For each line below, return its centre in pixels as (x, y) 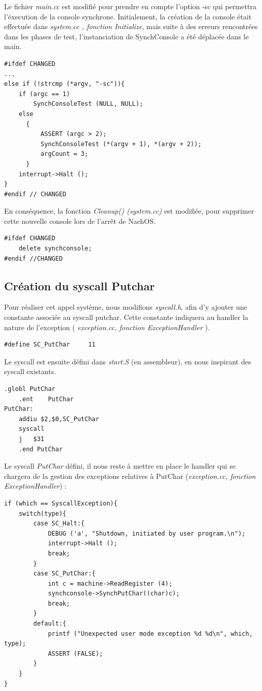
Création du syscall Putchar (79, 285)
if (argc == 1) (44, 94)
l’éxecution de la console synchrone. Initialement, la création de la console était (128, 16)
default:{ (50, 624)
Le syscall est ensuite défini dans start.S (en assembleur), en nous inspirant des (128, 361)
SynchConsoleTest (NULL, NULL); (88, 104)
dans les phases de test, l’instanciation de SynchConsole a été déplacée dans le (126, 36)
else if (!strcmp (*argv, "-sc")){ (65, 84)
